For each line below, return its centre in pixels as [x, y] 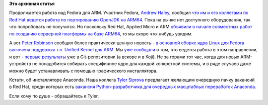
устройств [20, 64]
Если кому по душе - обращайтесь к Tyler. [54, 96]
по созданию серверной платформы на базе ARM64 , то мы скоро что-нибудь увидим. [101, 34]
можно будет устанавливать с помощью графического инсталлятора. [83, 71]
